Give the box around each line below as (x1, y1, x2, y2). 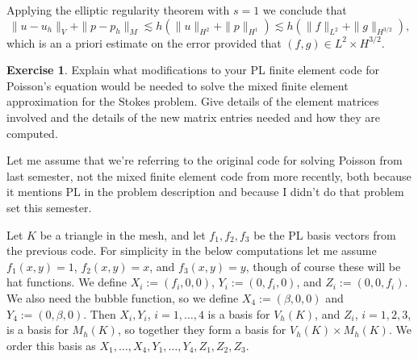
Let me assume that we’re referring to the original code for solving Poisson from (6, 152, 403, 169)
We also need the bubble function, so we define (6, 289, 239, 306)
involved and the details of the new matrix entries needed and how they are (6, 108, 381, 125)
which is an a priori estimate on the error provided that (6, 34, 282, 51)
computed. (6, 124, 58, 141)
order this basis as (6, 336, 96, 353)
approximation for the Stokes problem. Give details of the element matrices (6, 93, 379, 110)
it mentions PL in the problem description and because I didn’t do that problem (6, 183, 404, 200)
